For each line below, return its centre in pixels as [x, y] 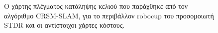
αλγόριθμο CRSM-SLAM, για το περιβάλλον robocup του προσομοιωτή [109, 15]
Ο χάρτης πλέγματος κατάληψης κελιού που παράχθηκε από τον [96, 6]
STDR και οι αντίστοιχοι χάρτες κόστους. [64, 25]
